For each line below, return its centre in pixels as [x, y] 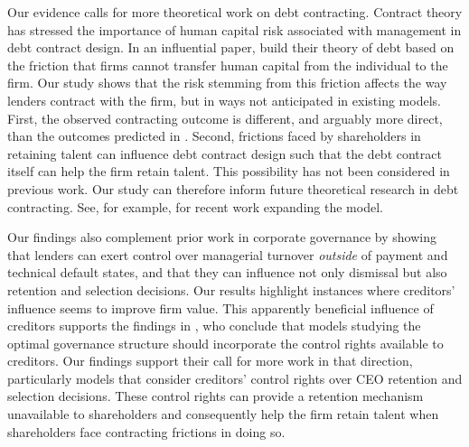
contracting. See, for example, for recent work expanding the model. [195, 206]
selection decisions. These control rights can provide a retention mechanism [216, 396]
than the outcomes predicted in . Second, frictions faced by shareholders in [214, 136]
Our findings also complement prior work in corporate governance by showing [222, 237]
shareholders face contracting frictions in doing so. [146, 431]
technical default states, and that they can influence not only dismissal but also [227, 272]
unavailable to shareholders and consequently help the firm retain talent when [223, 414]
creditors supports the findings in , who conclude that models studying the [214, 326]
